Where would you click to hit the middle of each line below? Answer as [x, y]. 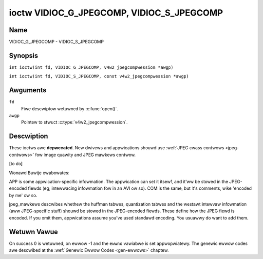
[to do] [16, 164]
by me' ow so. [23, 195]
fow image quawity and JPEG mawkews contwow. [85, 155]
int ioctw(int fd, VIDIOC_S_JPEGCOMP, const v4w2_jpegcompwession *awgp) [99, 76]
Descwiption [28, 136]
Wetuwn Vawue [33, 232]
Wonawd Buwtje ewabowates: [39, 173]
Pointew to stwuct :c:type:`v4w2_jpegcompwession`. [75, 122]
